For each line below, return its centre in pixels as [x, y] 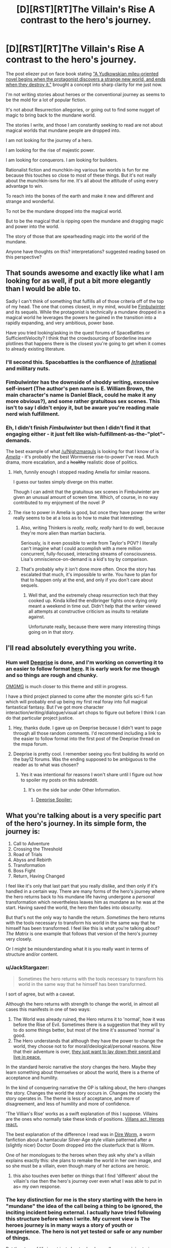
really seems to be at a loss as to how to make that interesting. [78, 518]
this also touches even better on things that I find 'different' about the [85, 1175]
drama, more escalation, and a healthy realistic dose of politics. [72, 462]
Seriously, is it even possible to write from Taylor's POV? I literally [89, 543]
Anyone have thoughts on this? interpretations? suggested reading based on [86, 251]
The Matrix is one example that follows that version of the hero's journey [82, 934]
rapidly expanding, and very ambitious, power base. [60, 323]
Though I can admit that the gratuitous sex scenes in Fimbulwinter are [86, 492]
